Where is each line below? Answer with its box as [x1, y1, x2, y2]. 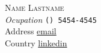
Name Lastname [5, 1, 64, 13]
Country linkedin [5, 36, 67, 49]
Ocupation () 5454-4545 [5, 13, 97, 25]
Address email [5, 25, 57, 37]
